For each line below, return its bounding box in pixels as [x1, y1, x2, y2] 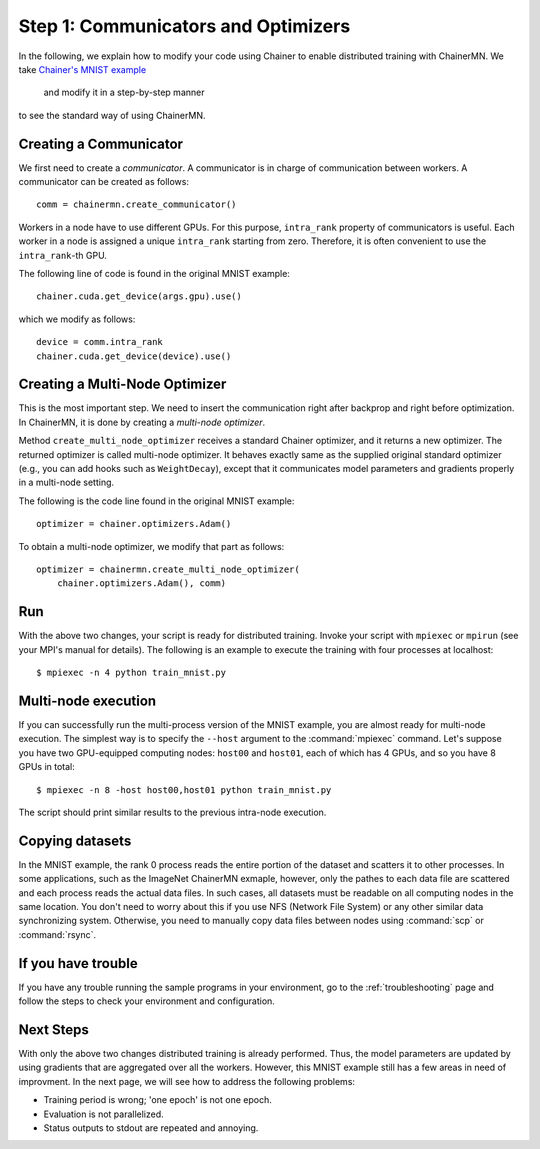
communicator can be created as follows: [18, 176, 190, 188]
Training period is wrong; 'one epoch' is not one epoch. [43, 1094, 272, 1106]
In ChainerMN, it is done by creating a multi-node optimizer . [18, 416, 266, 428]
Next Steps [18, 1021, 89, 1038]
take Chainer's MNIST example [18, 63, 147, 75]
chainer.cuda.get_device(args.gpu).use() [36, 291, 242, 302]
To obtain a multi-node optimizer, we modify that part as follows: [18, 540, 285, 552]
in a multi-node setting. [18, 476, 115, 489]
